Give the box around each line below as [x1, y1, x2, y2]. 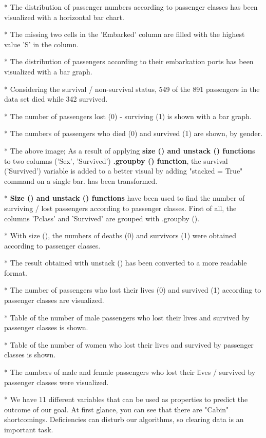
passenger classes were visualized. [4, 376, 109, 387]
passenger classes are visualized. [4, 295, 104, 306]
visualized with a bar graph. [4, 66, 92, 77]
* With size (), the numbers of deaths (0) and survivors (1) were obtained [4, 230, 237, 241]
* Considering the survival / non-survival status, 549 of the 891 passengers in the [4, 83, 260, 94]
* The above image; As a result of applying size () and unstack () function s [4, 145, 255, 156]
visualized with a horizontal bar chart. [4, 11, 124, 22]
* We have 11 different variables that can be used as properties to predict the [4, 394, 248, 405]
